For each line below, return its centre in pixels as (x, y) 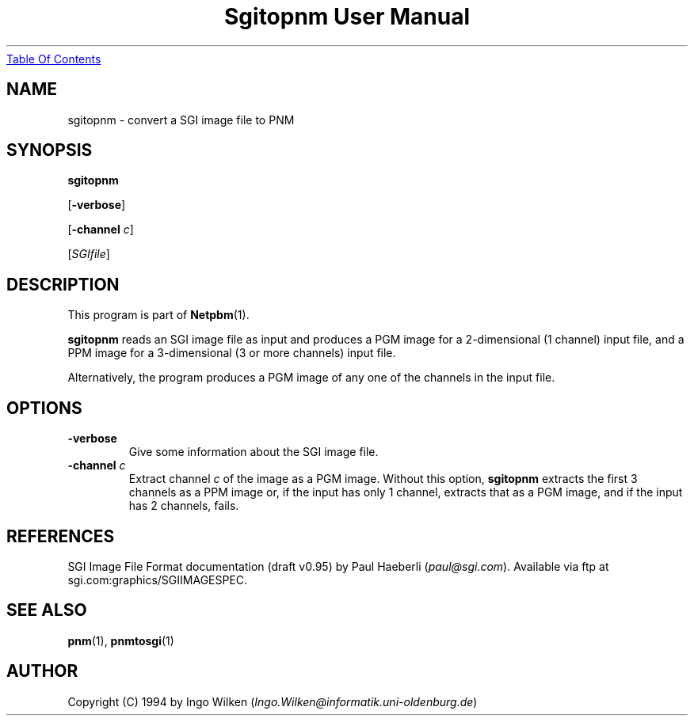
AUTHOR (42, 671)
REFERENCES (61, 536)
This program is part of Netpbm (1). (158, 315)
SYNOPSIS (50, 150)
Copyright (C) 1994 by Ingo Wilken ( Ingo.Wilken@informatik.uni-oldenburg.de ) (273, 701)
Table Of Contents (54, 59)
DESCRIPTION (63, 284)
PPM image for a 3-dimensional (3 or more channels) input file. (232, 353)
